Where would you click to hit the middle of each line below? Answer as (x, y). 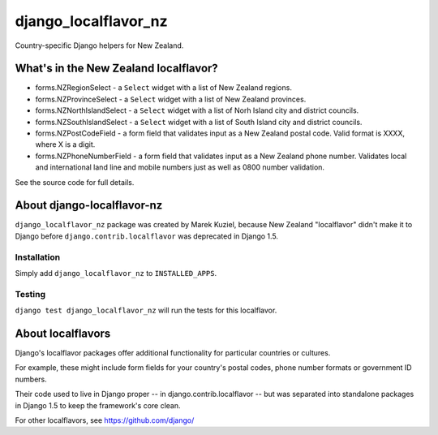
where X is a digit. (65, 144)
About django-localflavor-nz (89, 206)
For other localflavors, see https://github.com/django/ (105, 420)
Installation (38, 257)
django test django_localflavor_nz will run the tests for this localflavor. (146, 310)
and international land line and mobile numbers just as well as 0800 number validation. (180, 167)
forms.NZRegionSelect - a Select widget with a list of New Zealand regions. (163, 88)
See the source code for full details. (75, 182)
